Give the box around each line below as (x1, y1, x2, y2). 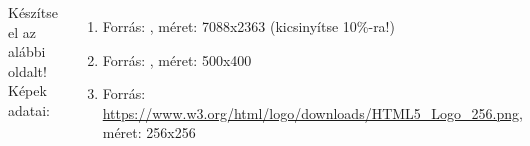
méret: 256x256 (102, 122, 196, 143)
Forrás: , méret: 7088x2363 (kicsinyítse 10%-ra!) (102, 16, 395, 36)
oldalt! (8, 60, 47, 81)
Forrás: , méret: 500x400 (102, 49, 252, 70)
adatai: (8, 99, 51, 120)
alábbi (8, 41, 46, 62)
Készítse (8, 2, 58, 22)
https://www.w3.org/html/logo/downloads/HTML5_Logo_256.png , (102, 102, 523, 123)
